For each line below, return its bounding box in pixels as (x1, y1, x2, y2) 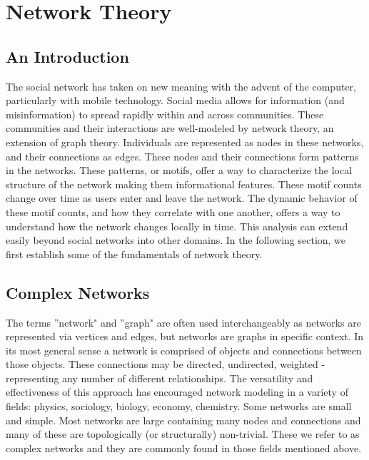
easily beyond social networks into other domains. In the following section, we (6, 232, 346, 247)
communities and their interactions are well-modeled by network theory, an (6, 121, 334, 136)
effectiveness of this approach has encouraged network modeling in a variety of (6, 384, 348, 399)
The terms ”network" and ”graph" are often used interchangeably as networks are (6, 315, 361, 329)
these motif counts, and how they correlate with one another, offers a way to (6, 204, 340, 219)
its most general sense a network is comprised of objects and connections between (6, 342, 362, 357)
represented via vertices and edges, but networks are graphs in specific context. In (6, 329, 364, 344)
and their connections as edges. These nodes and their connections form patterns (6, 148, 359, 163)
